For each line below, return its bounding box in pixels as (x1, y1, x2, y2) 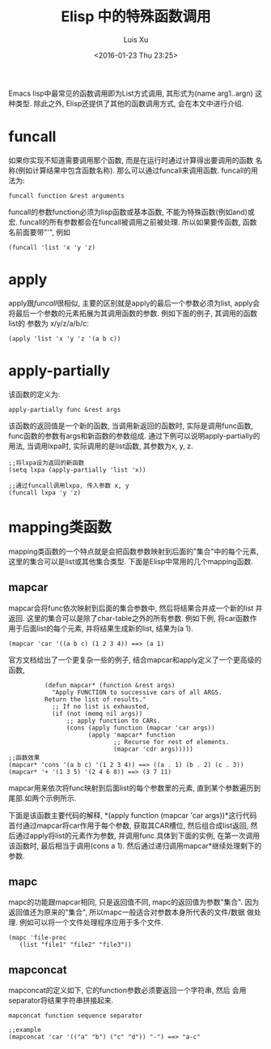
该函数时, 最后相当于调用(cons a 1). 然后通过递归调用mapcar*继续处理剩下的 (8, 841, 262, 850)
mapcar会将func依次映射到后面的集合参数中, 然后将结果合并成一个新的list (8, 603, 254, 613)
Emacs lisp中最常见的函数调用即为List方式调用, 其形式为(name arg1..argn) (8, 88, 253, 98)
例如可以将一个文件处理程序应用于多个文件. (19, 918, 164, 927)
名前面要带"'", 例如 (8, 227, 71, 237)
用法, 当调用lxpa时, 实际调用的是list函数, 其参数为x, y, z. (8, 441, 193, 451)
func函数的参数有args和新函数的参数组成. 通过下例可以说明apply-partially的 (8, 430, 260, 440)
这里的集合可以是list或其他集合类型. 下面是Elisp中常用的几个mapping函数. (8, 556, 253, 566)
